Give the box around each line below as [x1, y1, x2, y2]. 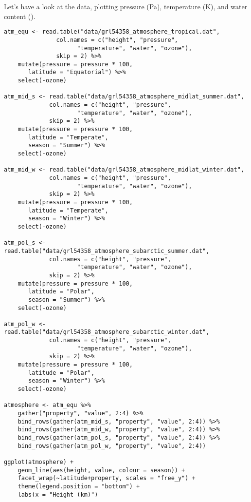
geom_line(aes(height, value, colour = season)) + [18, 466, 185, 474]
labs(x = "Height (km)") [18, 491, 98, 498]
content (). [4, 11, 36, 21]
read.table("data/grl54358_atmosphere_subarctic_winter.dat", [4, 328, 210, 336]
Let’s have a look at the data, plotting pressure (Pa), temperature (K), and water [4, 1, 248, 11]
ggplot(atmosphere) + [4, 458, 74, 465]
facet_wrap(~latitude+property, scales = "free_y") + [18, 475, 196, 482]
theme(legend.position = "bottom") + [18, 483, 140, 490]
